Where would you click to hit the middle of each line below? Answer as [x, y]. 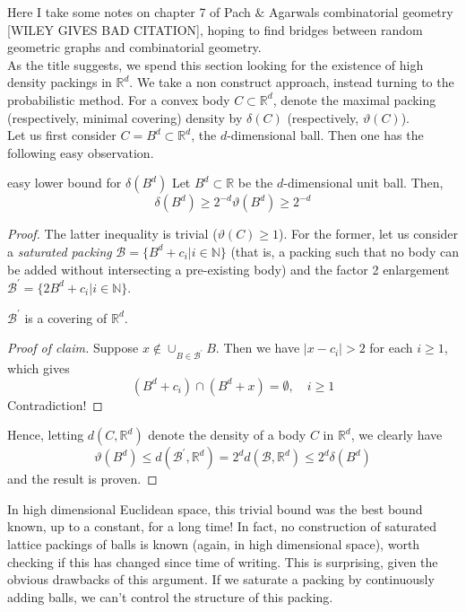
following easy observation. [81, 152]
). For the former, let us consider [369, 234]
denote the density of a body [227, 435]
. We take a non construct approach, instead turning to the [292, 82]
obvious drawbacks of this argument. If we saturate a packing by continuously [221, 579]
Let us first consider [62, 135]
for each [391, 348]
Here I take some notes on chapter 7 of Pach [129, 12]
